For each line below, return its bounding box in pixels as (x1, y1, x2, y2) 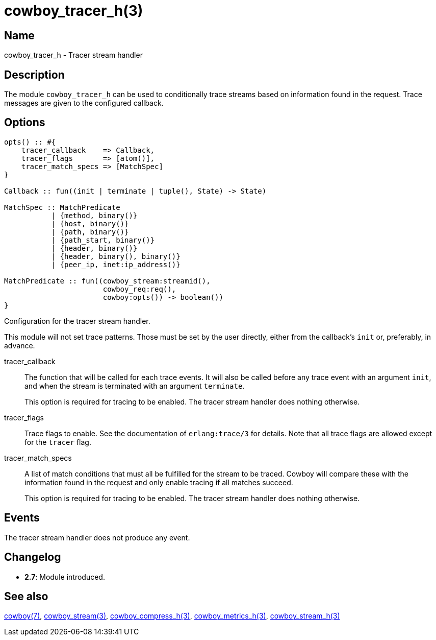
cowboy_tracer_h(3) (4, 2, 143, 19)
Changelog (4, 551, 61, 564)
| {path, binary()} (51, 227, 129, 236)
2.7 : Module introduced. (24, 572, 105, 581)
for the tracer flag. (24, 437, 91, 446)
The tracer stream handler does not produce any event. (4, 533, 190, 542)
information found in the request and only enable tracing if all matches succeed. (24, 478, 293, 487)
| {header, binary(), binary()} (51, 252, 181, 260)
